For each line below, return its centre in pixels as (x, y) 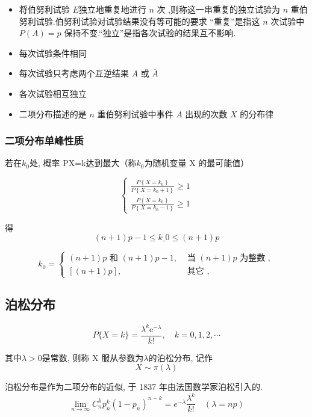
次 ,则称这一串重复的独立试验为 (219, 9)
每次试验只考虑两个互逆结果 (74, 73)
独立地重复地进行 (112, 9)
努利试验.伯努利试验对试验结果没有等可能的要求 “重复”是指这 (139, 21)
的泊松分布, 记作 (180, 357)
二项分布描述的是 (53, 113)
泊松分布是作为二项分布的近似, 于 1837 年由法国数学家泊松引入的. (134, 387)
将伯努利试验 (44, 9)
